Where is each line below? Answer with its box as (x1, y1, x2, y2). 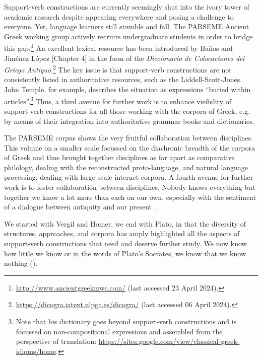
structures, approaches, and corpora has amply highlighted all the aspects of (4, 228, 240, 239)
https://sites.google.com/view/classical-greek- (98, 336, 240, 346)
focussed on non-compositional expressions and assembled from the (16, 326, 223, 336)
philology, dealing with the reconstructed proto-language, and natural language (4, 162, 248, 172)
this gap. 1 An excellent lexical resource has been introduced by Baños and (4, 41, 233, 53)
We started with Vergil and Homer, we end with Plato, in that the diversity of (4, 218, 246, 229)
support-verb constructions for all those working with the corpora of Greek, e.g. (4, 105, 250, 116)
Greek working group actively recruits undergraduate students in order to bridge (4, 31, 253, 41)
